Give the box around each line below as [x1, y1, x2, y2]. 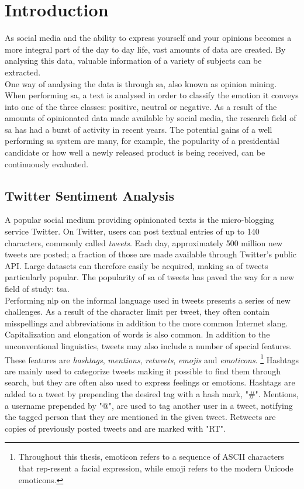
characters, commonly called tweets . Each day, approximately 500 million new [5, 236, 283, 249]
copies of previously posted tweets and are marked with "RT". [5, 422, 226, 434]
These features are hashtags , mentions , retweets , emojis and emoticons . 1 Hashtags [5, 352, 299, 366]
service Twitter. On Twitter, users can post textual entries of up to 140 [5, 225, 260, 237]
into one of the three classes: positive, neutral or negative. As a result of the [5, 100, 277, 112]
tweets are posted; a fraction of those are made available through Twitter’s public [5, 248, 297, 260]
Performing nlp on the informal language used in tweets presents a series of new [5, 294, 291, 306]
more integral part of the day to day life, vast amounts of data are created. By [5, 43, 286, 55]
